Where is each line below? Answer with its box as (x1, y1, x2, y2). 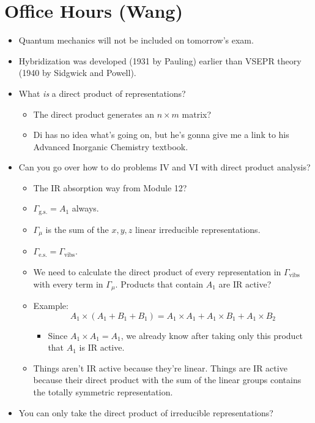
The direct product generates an (33, 107, 154, 120)
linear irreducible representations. (135, 223, 261, 235)
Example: (33, 299, 69, 312)
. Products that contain (115, 277, 204, 290)
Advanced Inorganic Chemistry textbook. (33, 140, 188, 153)
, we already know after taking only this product (120, 329, 303, 341)
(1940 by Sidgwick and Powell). (18, 66, 136, 79)
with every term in (33, 277, 103, 290)
